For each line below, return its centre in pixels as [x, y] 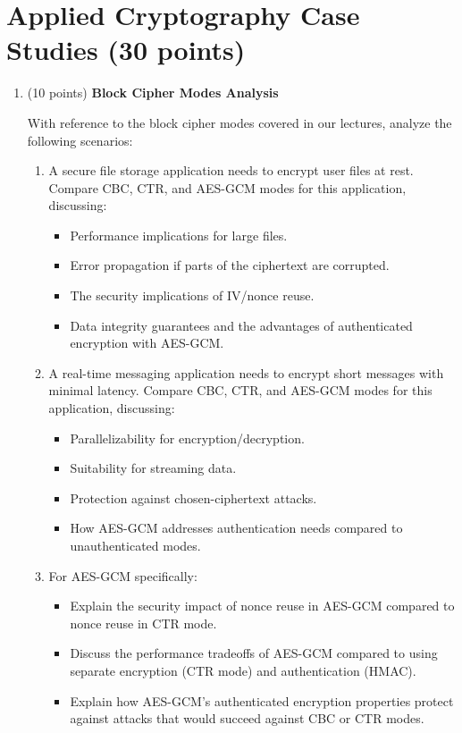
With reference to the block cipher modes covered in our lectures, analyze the [239, 122]
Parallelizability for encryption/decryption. [187, 438]
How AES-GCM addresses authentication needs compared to [236, 528]
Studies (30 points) [126, 50]
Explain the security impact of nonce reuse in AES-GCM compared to [262, 606]
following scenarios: [80, 140]
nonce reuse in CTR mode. [143, 623]
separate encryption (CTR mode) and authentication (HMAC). [243, 670]
